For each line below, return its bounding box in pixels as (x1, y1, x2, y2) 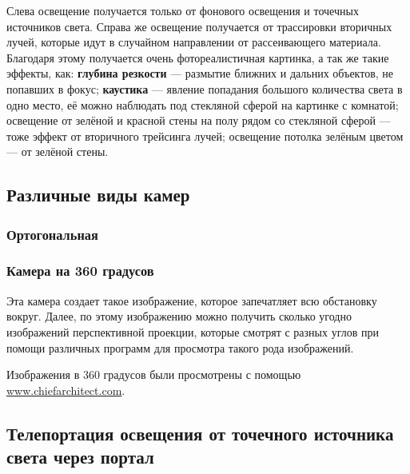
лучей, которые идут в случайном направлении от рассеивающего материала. (6, 34, 381, 50)
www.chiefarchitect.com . (6, 381, 125, 398)
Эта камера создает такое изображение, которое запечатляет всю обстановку (6, 292, 377, 309)
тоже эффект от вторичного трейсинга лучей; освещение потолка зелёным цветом (6, 127, 404, 144)
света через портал (6, 444, 154, 469)
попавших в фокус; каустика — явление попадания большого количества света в (6, 80, 403, 97)
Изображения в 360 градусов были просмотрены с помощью (6, 366, 301, 383)
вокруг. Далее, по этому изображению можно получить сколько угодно (6, 308, 352, 325)
